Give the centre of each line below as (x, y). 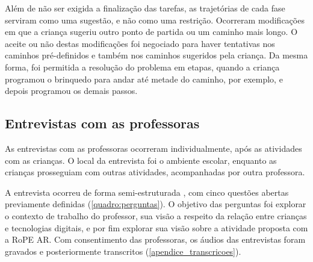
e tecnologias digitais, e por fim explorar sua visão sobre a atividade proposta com (156, 227)
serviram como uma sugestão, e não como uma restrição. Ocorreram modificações (155, 20)
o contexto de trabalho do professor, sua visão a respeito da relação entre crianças (156, 215)
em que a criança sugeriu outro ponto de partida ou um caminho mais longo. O (151, 32)
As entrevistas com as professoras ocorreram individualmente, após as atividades (153, 148)
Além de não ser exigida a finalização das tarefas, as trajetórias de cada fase (145, 8)
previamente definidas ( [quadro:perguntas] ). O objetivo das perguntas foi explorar (156, 204)
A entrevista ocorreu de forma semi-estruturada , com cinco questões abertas (147, 192)
